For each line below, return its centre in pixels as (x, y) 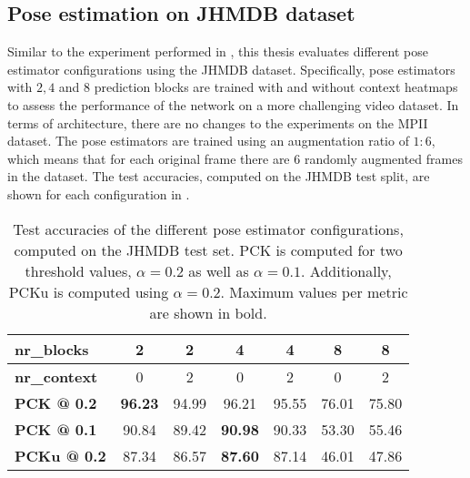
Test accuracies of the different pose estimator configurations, (208, 229)
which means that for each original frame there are (149, 158)
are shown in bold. (208, 312)
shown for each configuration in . (99, 193)
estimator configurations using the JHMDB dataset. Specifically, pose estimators (231, 69)
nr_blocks (52, 349)
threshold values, (78, 270)
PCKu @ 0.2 (60, 455)
